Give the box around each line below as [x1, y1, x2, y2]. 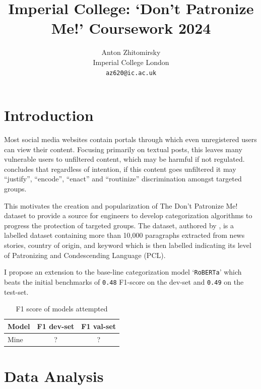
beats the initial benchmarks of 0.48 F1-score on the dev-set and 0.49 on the [4, 276, 244, 287]
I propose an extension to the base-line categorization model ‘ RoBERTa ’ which [4, 267, 242, 277]
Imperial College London [93, 56, 169, 67]
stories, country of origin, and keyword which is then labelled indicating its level [4, 240, 251, 250]
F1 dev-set [37, 320, 75, 331]
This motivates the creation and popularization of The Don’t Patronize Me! [4, 200, 238, 211]
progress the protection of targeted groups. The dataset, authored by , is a [4, 220, 234, 230]
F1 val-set [81, 320, 116, 331]
